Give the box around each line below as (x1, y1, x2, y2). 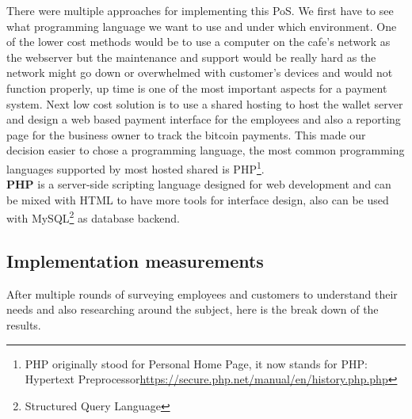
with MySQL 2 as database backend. (6, 208, 180, 227)
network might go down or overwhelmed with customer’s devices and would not (6, 64, 393, 81)
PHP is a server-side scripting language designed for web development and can (6, 176, 391, 192)
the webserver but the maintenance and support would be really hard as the (6, 48, 376, 65)
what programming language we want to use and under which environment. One (6, 17, 397, 34)
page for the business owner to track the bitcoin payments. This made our (6, 126, 366, 143)
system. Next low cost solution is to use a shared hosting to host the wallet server (6, 95, 403, 112)
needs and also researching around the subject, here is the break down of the (6, 301, 379, 318)
